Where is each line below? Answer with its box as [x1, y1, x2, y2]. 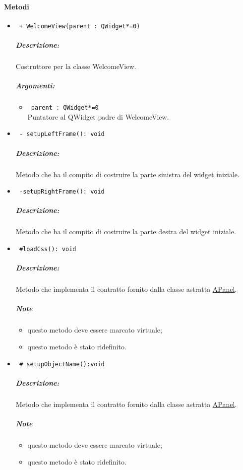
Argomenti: [15, 80, 55, 91]
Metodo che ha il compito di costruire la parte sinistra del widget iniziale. [15, 169, 240, 179]
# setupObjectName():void [19, 360, 105, 368]
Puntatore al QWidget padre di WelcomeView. [27, 111, 169, 122]
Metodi [4, 1, 29, 11]
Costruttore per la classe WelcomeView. [15, 61, 136, 71]
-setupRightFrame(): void [19, 188, 105, 196]
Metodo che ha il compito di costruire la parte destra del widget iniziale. [15, 226, 236, 237]
